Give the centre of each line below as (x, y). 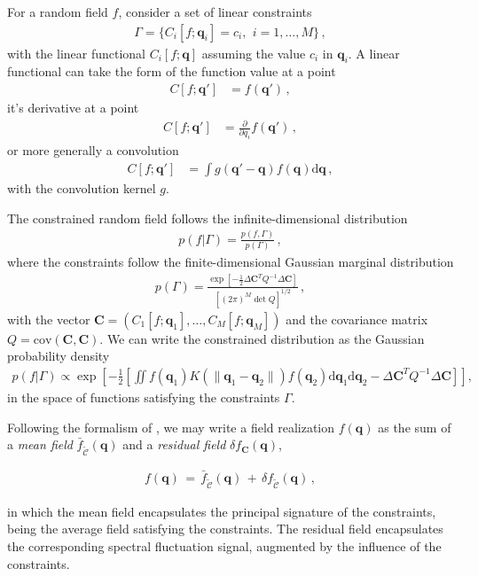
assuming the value (254, 53)
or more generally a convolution (93, 150)
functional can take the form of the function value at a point (172, 71)
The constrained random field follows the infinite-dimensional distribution (208, 218)
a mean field (40, 444)
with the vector (49, 319)
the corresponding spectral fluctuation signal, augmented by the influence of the (224, 546)
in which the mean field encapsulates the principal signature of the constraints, (222, 511)
